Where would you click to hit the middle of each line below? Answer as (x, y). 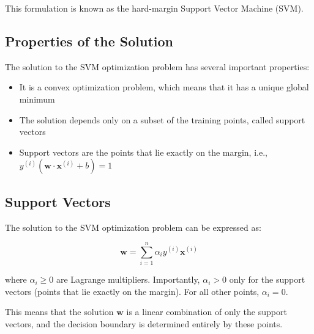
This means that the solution (59, 312)
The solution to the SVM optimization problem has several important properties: (157, 66)
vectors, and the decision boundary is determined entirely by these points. (144, 324)
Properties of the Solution (89, 41)
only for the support (267, 279)
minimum (37, 99)
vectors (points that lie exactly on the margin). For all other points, (132, 291)
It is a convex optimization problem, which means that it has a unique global (164, 87)
